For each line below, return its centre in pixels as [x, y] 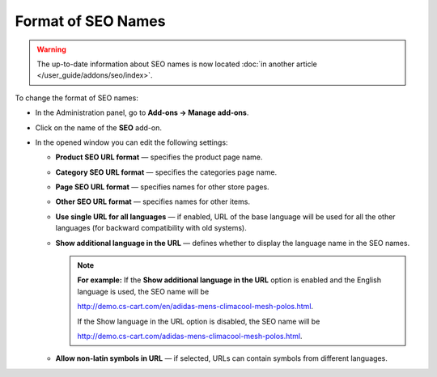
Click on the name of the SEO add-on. [98, 127]
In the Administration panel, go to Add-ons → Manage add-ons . [142, 112]
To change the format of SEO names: [77, 98]
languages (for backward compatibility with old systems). [151, 228]
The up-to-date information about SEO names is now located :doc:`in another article [177, 64]
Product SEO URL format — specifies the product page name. [159, 157]
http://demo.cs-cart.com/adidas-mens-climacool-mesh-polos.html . [190, 336]
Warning [51, 49]
